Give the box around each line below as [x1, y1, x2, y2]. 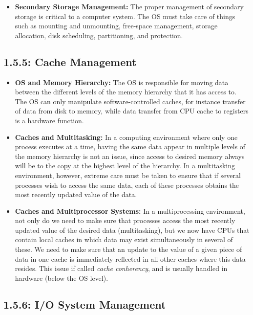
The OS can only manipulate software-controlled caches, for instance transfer [15, 96, 246, 106]
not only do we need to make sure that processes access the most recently [15, 215, 235, 225]
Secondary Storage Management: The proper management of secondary [15, 1, 244, 11]
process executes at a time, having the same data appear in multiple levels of [15, 141, 246, 152]
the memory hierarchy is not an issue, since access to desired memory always [15, 151, 245, 161]
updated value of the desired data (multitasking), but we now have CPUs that [15, 225, 250, 235]
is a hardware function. [15, 115, 84, 125]
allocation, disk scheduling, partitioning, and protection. [15, 30, 183, 40]
